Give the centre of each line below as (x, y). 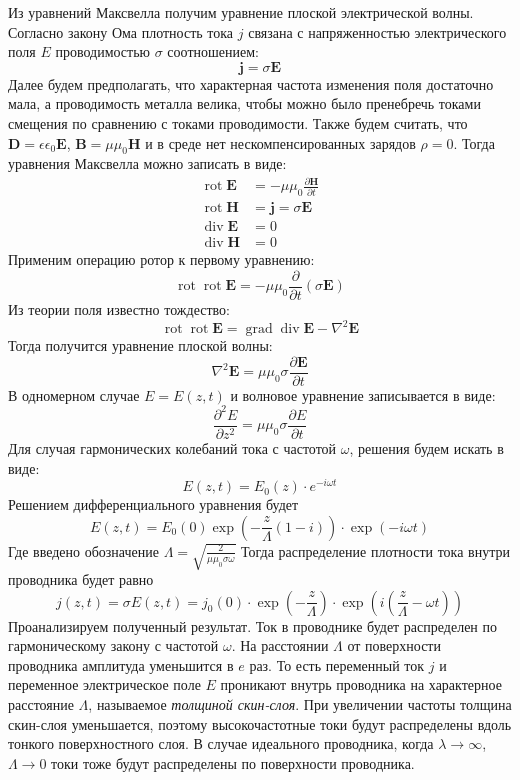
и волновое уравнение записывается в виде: (363, 394)
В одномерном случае (74, 394)
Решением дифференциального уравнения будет (153, 504)
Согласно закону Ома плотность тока (121, 31)
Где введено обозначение (83, 550)
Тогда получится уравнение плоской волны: (140, 345)
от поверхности (394, 645)
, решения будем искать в (426, 447)
